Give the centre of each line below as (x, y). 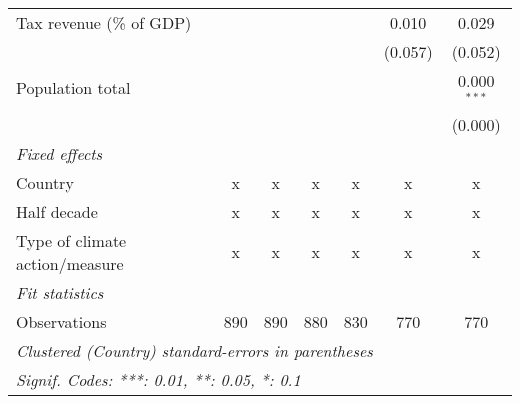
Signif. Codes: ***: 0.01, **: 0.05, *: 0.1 (158, 379)
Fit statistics (60, 292)
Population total (73, 88)
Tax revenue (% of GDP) (104, 22)
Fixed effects (59, 153)
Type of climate (71, 240)
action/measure (70, 263)
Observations (61, 321)
